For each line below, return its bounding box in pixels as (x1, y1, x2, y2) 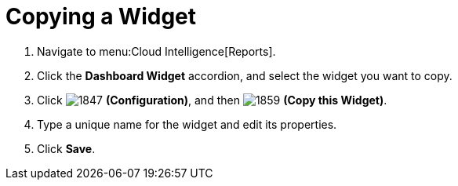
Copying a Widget (5, 3, 197, 30)
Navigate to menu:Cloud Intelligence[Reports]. (37, 44, 276, 58)
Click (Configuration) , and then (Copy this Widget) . (37, 93, 387, 107)
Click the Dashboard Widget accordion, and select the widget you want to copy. (37, 68, 453, 82)
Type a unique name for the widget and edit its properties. (37, 117, 337, 131)
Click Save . (37, 141, 96, 155)
